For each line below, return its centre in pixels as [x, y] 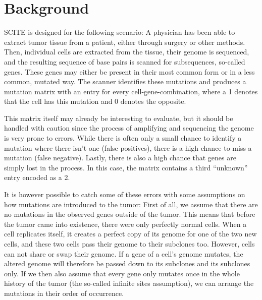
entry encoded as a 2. [37, 177]
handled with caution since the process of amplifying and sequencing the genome [129, 128]
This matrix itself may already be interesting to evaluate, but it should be [119, 118]
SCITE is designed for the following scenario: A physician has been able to [120, 32]
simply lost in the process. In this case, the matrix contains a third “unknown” [126, 167]
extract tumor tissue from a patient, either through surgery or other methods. [125, 42]
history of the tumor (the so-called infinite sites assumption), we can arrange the [129, 283]
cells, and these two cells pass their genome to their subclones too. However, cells [129, 244]
